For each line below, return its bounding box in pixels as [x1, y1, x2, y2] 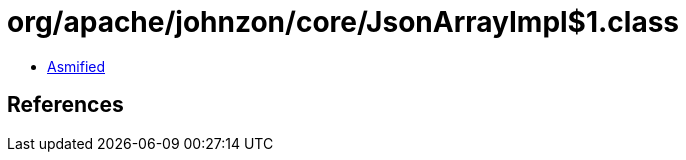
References [7, 92, 124, 118]
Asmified [47, 57, 106, 75]
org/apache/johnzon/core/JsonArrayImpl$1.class [7, 5, 680, 39]
